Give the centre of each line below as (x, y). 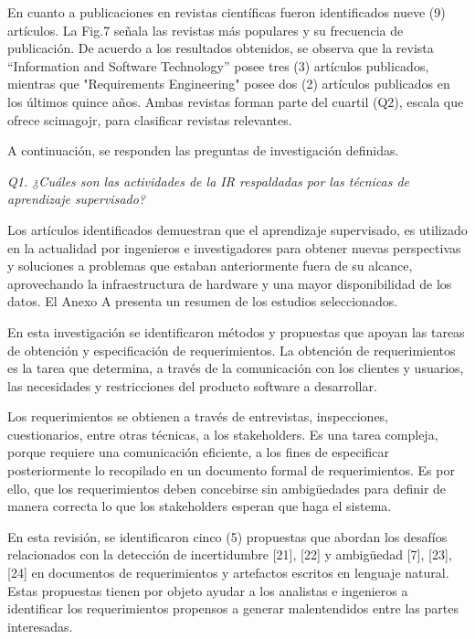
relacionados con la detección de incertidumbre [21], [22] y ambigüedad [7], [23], (230, 554)
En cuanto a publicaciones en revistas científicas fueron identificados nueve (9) (227, 12)
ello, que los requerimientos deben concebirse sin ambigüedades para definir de (227, 488)
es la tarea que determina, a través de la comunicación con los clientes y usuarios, (236, 368)
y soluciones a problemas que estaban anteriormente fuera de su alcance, (210, 266)
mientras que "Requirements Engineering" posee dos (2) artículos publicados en (229, 84)
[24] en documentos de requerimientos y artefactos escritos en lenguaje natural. (228, 573)
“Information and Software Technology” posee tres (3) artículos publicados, (218, 65)
